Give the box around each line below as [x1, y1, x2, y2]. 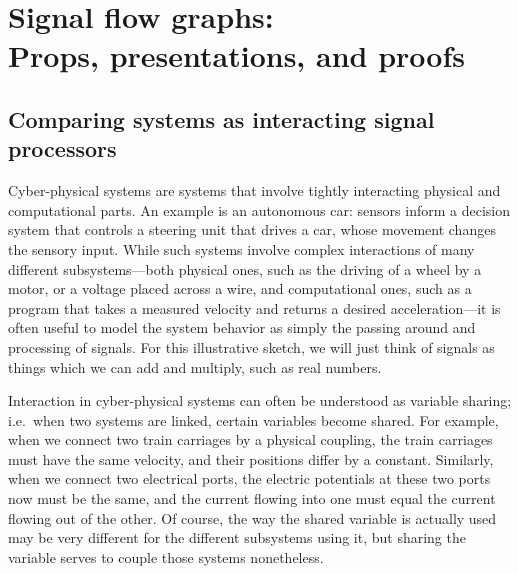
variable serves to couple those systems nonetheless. [8, 546, 324, 567]
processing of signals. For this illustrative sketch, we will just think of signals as [8, 336, 495, 357]
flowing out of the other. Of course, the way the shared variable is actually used [8, 507, 497, 528]
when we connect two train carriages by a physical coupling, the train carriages [8, 429, 493, 450]
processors [8, 133, 117, 164]
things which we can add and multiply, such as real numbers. [8, 356, 382, 377]
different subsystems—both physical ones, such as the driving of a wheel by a [8, 258, 482, 279]
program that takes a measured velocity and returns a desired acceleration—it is [8, 297, 501, 318]
